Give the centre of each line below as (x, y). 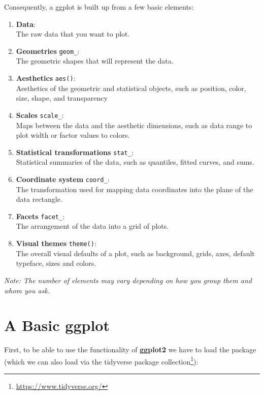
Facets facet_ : (40, 216)
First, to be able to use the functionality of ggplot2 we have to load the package (130, 350)
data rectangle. (39, 199)
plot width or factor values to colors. (73, 135)
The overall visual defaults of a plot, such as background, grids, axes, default (135, 253)
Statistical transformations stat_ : (75, 152)
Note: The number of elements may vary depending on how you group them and (128, 280)
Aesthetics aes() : (46, 78)
